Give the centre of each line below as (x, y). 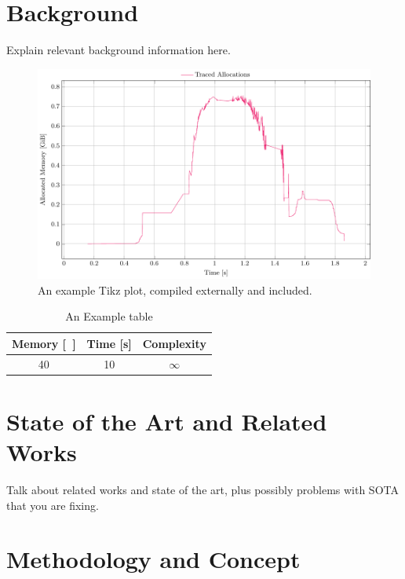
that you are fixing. (53, 505)
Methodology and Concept (153, 559)
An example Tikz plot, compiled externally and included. (175, 289)
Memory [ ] (44, 343)
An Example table (109, 316)
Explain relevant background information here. (119, 50)
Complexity (174, 343)
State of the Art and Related (167, 421)
